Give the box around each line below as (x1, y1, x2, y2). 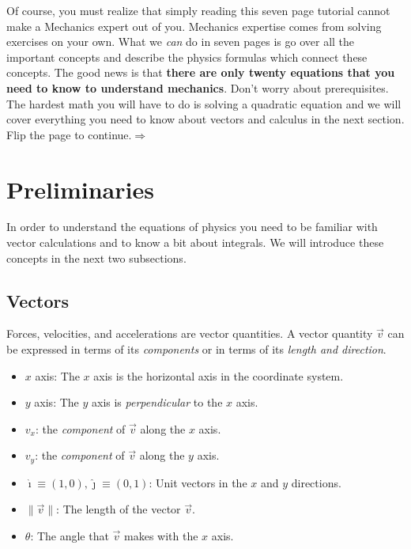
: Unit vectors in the (149, 474, 247, 490)
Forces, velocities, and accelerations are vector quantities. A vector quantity (6, 325, 373, 342)
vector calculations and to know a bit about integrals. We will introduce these (6, 234, 384, 251)
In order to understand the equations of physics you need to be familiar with (6, 218, 378, 235)
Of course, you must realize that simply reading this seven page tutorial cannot (6, 2, 390, 18)
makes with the (124, 528, 198, 544)
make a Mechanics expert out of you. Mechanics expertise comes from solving (6, 17, 382, 34)
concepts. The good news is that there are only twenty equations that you (6, 64, 395, 81)
